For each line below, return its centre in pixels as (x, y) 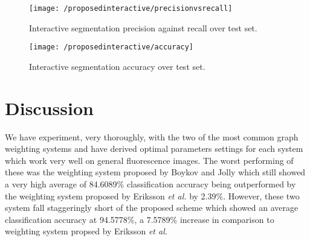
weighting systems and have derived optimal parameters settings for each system (154, 149)
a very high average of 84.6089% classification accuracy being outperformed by (150, 184)
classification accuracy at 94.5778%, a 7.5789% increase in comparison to (140, 219)
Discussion (49, 108)
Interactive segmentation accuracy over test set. (117, 66)
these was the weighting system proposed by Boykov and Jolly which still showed (155, 172)
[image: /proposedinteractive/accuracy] (111, 47)
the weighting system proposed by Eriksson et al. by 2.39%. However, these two (152, 196)
